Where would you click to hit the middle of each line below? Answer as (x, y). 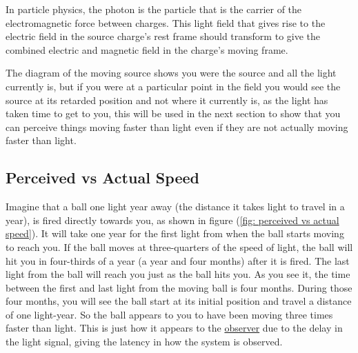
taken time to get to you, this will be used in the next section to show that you (173, 113)
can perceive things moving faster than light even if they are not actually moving (177, 127)
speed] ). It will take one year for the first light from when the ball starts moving (175, 233)
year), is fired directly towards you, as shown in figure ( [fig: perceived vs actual (172, 220)
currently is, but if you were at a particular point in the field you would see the (173, 86)
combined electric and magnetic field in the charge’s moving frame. (147, 49)
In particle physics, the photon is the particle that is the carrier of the (154, 9)
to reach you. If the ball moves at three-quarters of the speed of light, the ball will (179, 246)
